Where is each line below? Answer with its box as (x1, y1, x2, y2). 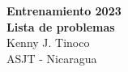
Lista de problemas (6, 18, 115, 35)
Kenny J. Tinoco (6, 34, 90, 51)
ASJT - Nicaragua (6, 49, 97, 66)
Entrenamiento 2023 (6, 2, 122, 19)
